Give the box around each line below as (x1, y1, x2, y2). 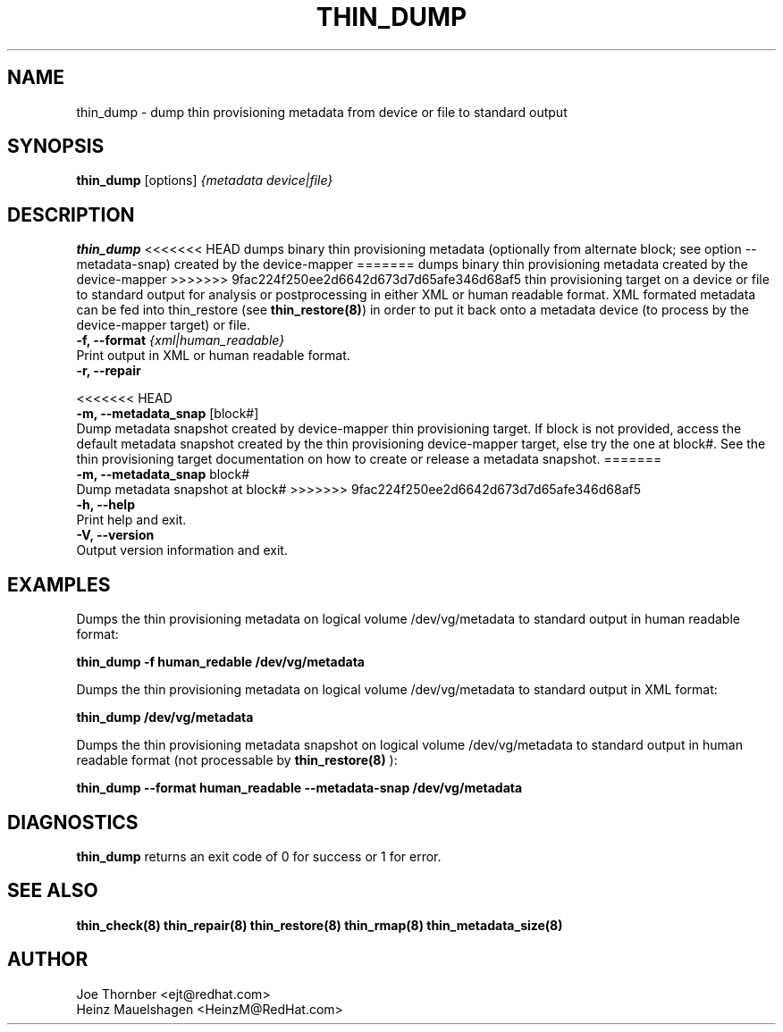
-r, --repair (76, 363, 141, 379)
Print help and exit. (76, 512, 187, 528)
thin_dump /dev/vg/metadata (76, 709, 254, 726)
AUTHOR (7, 948, 88, 971)
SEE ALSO (7, 879, 98, 902)
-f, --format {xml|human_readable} (76, 332, 285, 348)
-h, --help (76, 497, 135, 513)
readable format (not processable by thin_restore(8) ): (76, 752, 398, 768)
